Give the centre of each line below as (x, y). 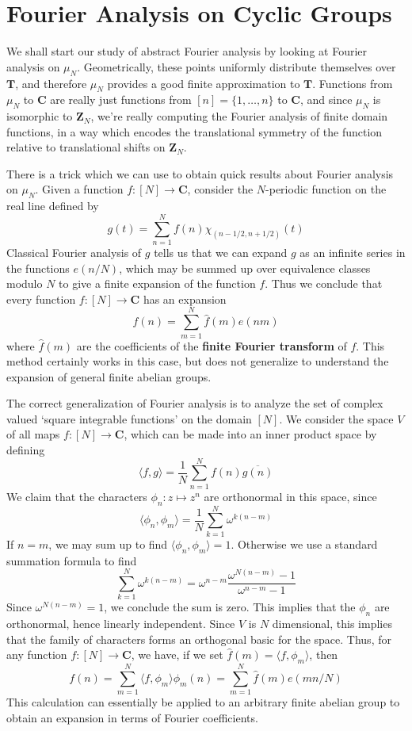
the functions (38, 268)
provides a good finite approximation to (204, 83)
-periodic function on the (326, 189)
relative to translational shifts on (86, 147)
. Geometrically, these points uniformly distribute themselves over (237, 66)
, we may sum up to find (108, 543)
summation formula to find (72, 560)
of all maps (33, 434)
